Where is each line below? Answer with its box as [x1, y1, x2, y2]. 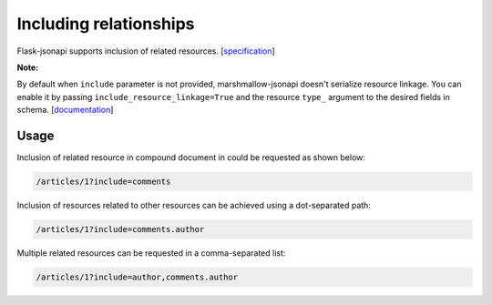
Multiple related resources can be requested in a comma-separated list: [16, 247, 286, 259]
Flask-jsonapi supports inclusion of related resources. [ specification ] [16, 46, 275, 56]
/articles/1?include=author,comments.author [36, 271, 239, 282]
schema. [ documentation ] [16, 105, 114, 116]
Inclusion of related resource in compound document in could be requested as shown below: [16, 152, 366, 163]
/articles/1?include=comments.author [36, 224, 205, 234]
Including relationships [16, 14, 195, 34]
